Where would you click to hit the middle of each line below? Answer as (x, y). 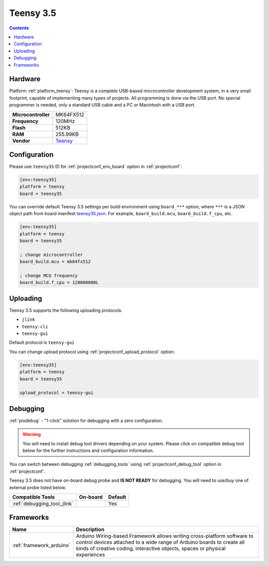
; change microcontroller (51, 255)
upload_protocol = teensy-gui (57, 393)
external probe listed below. (38, 487)
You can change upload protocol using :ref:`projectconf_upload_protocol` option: (92, 352)
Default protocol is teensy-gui (42, 343)
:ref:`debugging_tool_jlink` (43, 503)
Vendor (21, 141)
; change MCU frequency (49, 276)
